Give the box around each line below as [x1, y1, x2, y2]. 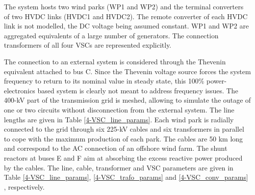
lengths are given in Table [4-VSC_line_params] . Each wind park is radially [4, 114, 234, 124]
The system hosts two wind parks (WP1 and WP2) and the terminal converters [4, 1, 244, 11]
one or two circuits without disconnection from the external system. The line [4, 104, 234, 114]
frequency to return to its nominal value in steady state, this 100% [4, 76, 204, 86]
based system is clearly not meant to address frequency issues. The [37, 85, 238, 95]
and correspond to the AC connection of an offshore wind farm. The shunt [4, 143, 228, 153]
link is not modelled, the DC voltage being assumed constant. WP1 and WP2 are [4, 21, 249, 31]
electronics [4, 85, 35, 95]
